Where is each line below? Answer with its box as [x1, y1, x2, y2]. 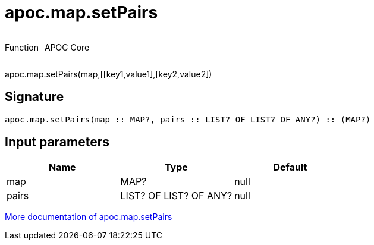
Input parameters [5, 134, 110, 150]
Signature [5, 89, 64, 105]
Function [5, 42, 39, 52]
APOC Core [44, 42, 90, 52]
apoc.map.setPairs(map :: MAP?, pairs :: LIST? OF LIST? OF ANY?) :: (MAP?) [5, 114, 371, 124]
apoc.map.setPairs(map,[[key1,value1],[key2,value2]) [5, 68, 212, 79]
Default [273, 161, 307, 174]
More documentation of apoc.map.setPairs [5, 212, 172, 222]
